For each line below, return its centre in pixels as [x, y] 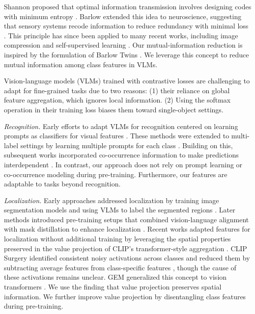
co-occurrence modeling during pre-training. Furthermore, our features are [116, 174]
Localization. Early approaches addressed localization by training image [112, 200]
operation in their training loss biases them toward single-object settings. [114, 109]
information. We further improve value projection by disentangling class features [125, 296]
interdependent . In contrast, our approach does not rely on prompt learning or [123, 164]
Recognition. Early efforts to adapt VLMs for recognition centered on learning [121, 126]
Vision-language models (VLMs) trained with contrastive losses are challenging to [127, 81]
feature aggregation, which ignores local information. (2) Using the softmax [117, 100]
